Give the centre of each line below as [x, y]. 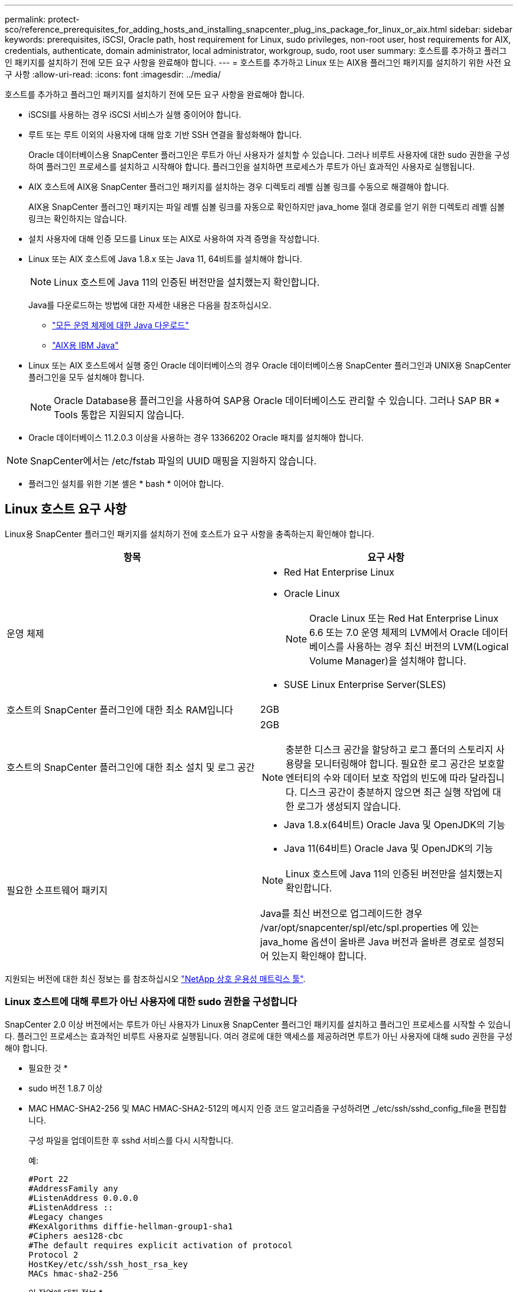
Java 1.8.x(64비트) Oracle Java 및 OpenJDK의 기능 [395, 824]
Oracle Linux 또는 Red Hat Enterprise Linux [404, 618]
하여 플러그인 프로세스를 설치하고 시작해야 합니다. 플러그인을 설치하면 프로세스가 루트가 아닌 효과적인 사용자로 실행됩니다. [252, 167]
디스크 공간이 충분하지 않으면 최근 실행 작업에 [395, 792]
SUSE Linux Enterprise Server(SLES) [365, 684]
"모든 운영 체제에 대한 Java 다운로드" [121, 325]
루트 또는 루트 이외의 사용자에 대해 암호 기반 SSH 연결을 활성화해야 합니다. [165, 135]
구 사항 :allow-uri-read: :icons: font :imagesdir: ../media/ [113, 74]
